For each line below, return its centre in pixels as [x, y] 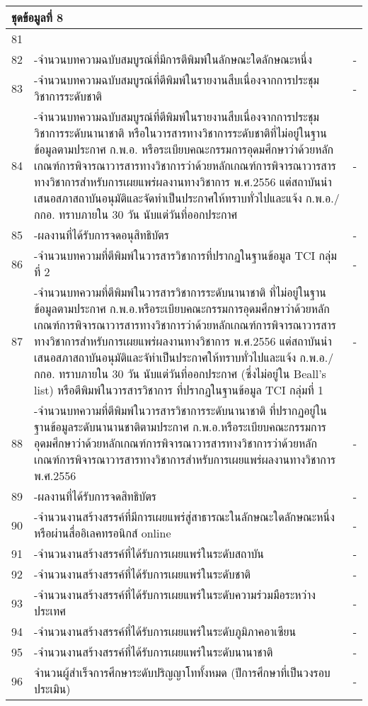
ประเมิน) [52, 689]
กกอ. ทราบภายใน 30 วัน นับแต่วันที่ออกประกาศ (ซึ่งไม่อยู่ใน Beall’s [180, 374]
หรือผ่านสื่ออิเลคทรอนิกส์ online [103, 533]
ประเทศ [50, 611]
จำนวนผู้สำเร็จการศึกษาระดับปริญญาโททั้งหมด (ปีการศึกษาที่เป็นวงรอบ [182, 672]
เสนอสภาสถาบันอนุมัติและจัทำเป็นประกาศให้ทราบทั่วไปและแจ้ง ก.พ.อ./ [184, 357]
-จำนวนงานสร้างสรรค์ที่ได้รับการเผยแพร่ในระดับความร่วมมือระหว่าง [175, 594]
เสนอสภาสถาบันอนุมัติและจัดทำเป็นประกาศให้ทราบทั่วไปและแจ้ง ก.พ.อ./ [187, 198]
